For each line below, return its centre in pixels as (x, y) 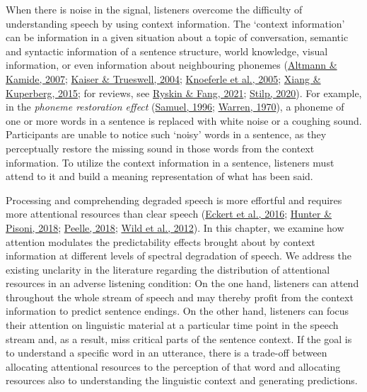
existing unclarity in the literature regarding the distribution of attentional (168, 269)
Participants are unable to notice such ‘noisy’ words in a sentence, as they (166, 134)
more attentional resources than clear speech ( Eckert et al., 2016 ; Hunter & (169, 214)
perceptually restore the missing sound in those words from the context (160, 148)
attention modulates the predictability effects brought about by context (161, 241)
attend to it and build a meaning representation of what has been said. (159, 176)
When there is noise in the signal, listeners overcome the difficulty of (154, 9)
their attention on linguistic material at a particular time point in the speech (172, 325)
